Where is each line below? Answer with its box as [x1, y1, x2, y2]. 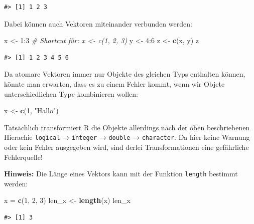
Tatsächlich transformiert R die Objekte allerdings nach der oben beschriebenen [4, 122, 250, 132]
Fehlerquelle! [4, 151, 43, 162]
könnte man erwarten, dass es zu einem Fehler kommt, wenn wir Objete [4, 78, 225, 89]
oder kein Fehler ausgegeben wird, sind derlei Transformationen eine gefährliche [4, 142, 249, 152]
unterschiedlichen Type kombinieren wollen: [4, 88, 138, 99]
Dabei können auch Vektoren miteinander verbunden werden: [4, 18, 192, 29]
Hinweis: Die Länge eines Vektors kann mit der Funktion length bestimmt [4, 168, 238, 179]
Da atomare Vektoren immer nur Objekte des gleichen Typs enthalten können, [4, 69, 245, 79]
